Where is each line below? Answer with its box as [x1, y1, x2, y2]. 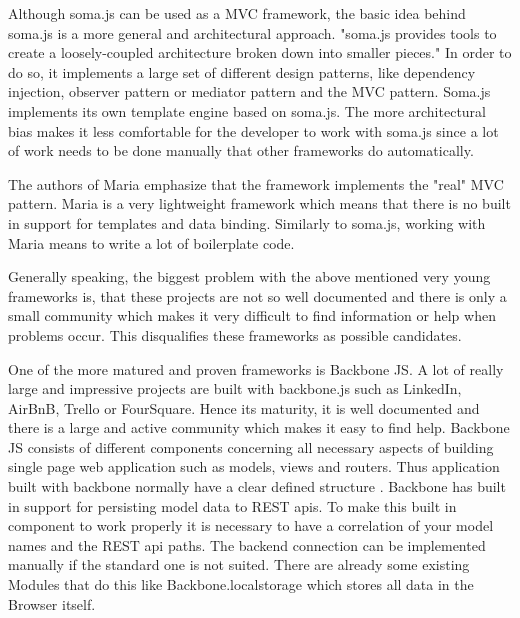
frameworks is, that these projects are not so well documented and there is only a [8, 285, 507, 306]
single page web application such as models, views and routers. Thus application [8, 456, 500, 477]
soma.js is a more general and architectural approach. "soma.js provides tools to [8, 22, 497, 43]
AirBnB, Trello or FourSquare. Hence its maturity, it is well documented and [8, 397, 480, 418]
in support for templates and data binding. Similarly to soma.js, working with [8, 212, 486, 233]
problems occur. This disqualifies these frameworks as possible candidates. [8, 324, 462, 345]
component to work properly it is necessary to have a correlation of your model [8, 515, 494, 536]
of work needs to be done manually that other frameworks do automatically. [8, 140, 474, 161]
